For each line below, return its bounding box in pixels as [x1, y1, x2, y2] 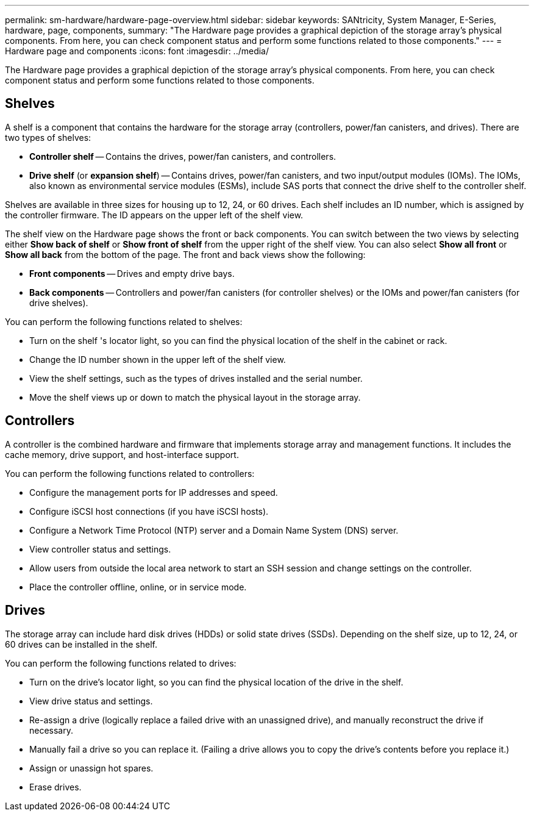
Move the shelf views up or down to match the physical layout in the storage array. [29, 392, 361, 403]
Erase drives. [29, 781, 82, 792]
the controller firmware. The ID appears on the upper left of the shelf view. [5, 209, 304, 220]
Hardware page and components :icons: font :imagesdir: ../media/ [5, 46, 269, 56]
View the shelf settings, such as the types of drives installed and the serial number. [29, 373, 363, 384]
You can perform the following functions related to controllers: [5, 468, 255, 479]
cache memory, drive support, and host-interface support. [5, 449, 239, 460]
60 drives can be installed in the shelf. [5, 639, 157, 650]
